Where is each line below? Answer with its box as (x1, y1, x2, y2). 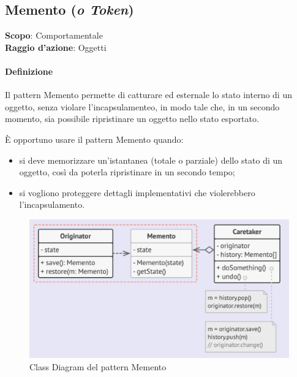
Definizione (5, 64, 53, 77)
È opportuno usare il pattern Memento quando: (5, 132, 184, 145)
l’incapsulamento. (19, 198, 85, 211)
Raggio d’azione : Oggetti (5, 40, 107, 53)
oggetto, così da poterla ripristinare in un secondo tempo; (19, 166, 235, 178)
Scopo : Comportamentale (5, 29, 103, 42)
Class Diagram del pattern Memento (29, 360, 167, 373)
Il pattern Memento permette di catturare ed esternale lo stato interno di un (5, 88, 292, 101)
